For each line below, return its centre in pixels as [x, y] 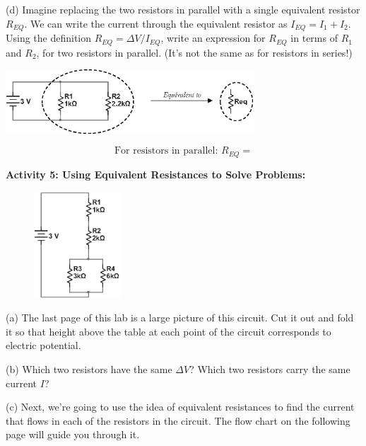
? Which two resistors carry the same [270, 369]
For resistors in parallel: [166, 151]
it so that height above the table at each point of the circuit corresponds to [169, 331]
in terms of [314, 38]
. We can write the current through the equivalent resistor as [156, 23]
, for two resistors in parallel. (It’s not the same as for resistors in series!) [194, 52]
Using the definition [49, 38]
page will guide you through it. [73, 434]
